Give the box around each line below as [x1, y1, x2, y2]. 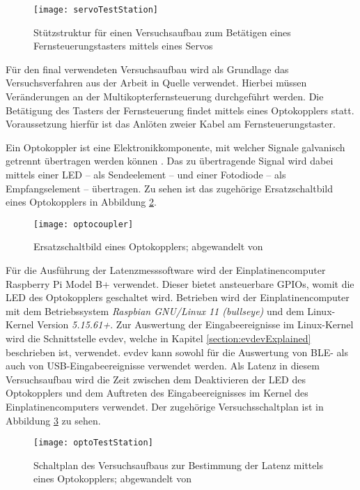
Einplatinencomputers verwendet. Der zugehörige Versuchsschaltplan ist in [6, 399, 324, 413]
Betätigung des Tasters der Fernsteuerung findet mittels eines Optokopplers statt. [6, 102, 354, 117]
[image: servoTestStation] [33, 5, 158, 15]
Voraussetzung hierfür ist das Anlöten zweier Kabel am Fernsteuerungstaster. [6, 116, 336, 131]
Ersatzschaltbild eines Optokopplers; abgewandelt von [33, 239, 263, 254]
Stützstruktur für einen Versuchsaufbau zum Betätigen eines [33, 24, 291, 39]
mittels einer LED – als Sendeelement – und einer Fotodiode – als [6, 167, 286, 181]
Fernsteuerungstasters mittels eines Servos [33, 38, 213, 53]
